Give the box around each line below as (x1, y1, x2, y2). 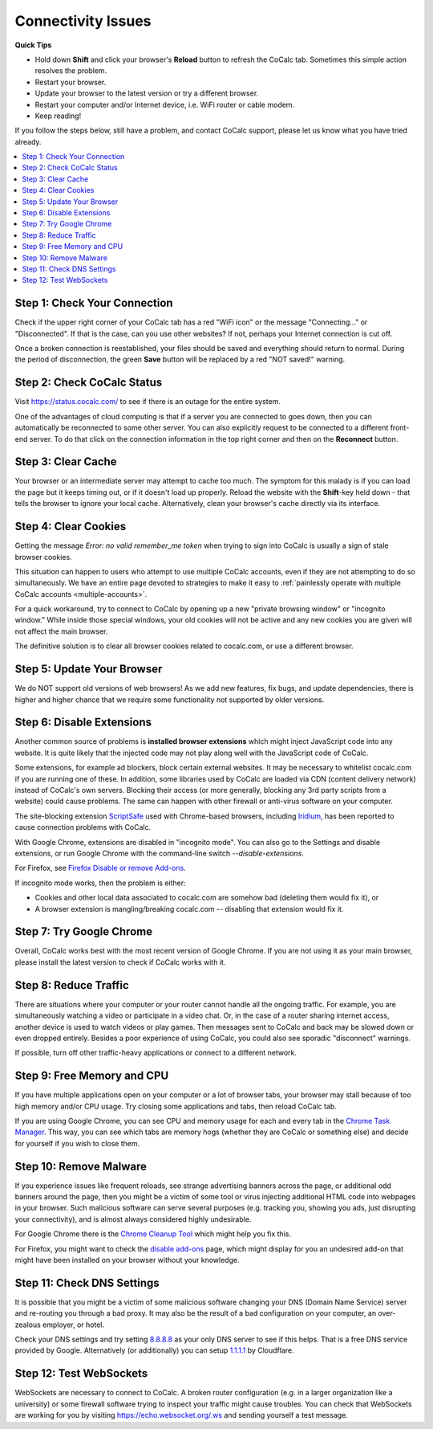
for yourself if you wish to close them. (14, 1138, 140, 1148)
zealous (14, 1320, 42, 1329)
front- (390, 423, 410, 433)
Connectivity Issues (14, 12, 152, 30)
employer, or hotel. (42, 1320, 105, 1329)
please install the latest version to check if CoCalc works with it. (14, 957, 226, 967)
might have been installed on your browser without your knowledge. (14, 1255, 240, 1264)
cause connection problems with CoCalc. (14, 823, 152, 832)
